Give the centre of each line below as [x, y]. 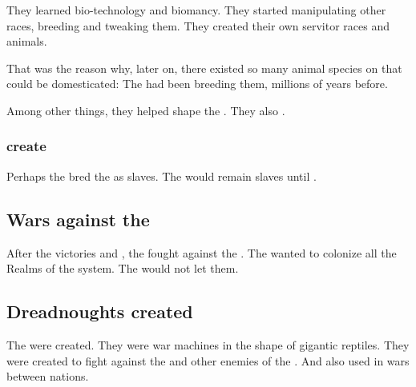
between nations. [48, 376]
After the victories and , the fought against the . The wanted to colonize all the [202, 252]
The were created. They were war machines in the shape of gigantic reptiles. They [208, 344]
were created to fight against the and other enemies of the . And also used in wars [208, 360]
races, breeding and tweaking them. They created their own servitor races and [198, 25]
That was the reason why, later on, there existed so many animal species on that [204, 68]
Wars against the [78, 219]
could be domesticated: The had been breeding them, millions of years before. [197, 84]
